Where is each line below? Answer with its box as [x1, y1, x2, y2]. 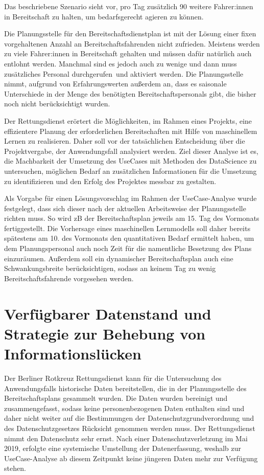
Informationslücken [4, 343, 141, 364]
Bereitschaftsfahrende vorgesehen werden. [4, 273, 134, 283]
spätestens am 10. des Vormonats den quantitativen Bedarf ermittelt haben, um [4, 233, 254, 243]
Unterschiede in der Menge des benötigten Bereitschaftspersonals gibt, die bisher [4, 88, 256, 99]
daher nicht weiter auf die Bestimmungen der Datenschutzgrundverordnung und [4, 413, 254, 423]
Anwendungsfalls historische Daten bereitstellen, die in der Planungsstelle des [4, 382, 247, 393]
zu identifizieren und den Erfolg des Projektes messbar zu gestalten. [4, 175, 217, 186]
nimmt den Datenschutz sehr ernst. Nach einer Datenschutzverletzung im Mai [4, 433, 248, 443]
